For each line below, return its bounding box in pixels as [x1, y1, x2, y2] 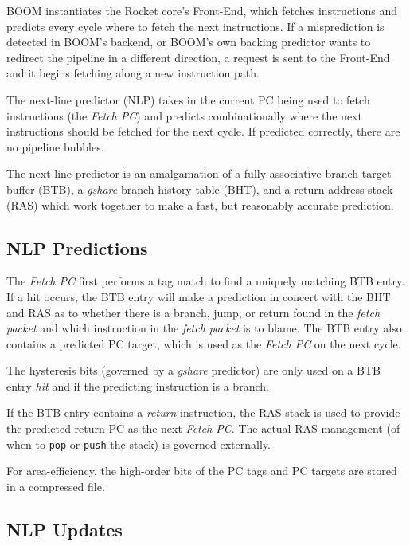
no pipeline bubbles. [6, 138, 104, 155]
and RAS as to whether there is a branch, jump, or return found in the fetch [6, 304, 381, 320]
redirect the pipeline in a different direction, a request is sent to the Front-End [6, 49, 390, 65]
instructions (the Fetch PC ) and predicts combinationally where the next [6, 107, 362, 124]
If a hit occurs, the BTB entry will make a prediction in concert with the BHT [6, 288, 391, 304]
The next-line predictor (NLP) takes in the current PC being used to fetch [6, 91, 370, 108]
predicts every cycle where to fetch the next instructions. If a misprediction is [6, 18, 385, 34]
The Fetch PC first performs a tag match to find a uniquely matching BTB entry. [6, 273, 405, 289]
